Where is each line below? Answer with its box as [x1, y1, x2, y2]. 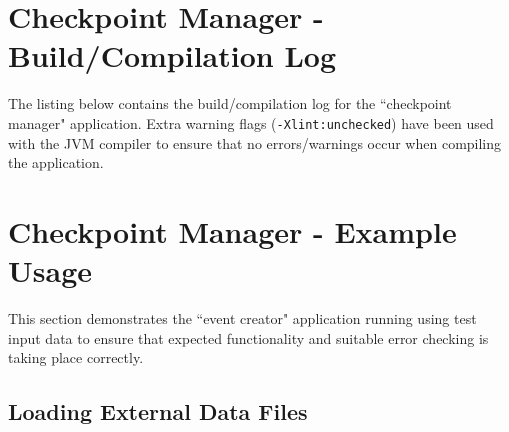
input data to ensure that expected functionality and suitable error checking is [8, 327, 489, 348]
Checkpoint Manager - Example [8, 210, 457, 251]
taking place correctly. [8, 347, 144, 368]
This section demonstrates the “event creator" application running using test [8, 308, 477, 329]
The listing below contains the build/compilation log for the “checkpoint [8, 93, 452, 114]
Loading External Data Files [8, 396, 308, 427]
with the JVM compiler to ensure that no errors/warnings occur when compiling [8, 132, 502, 153]
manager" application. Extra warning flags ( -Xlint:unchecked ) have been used [8, 112, 494, 133]
